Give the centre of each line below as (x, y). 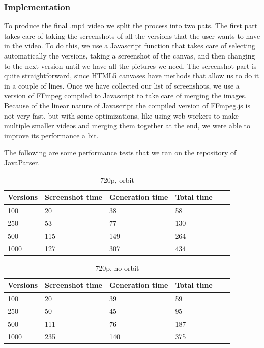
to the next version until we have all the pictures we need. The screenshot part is (130, 65)
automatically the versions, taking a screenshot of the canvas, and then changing (130, 55)
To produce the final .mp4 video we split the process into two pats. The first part (131, 26)
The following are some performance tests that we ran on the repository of (120, 152)
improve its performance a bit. (51, 135)
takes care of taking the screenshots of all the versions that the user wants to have (132, 35)
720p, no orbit (117, 267)
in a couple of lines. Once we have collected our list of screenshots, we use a (122, 85)
